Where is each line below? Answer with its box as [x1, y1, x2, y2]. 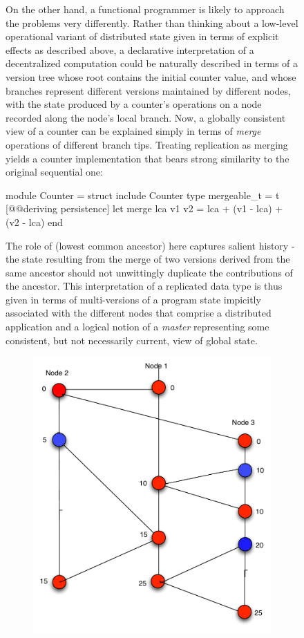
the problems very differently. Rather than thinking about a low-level [6, 15, 298, 30]
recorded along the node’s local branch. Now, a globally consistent [6, 110, 286, 124]
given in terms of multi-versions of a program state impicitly [6, 292, 261, 306]
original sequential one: [6, 165, 103, 179]
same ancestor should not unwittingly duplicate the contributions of [6, 265, 293, 279]
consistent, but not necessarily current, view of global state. [6, 332, 258, 347]
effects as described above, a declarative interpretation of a [6, 42, 254, 57]
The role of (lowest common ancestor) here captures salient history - [6, 238, 295, 252]
